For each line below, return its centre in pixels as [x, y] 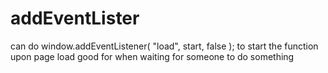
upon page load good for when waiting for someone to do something [152, 56]
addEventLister [75, 18]
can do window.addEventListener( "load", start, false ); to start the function [164, 46]
